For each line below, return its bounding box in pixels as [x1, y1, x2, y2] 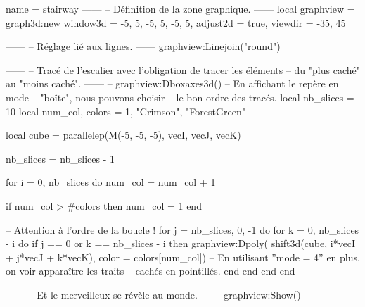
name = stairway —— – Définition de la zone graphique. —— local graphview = [6, 1, 355, 15]
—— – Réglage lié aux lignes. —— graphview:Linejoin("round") [6, 39, 281, 54]
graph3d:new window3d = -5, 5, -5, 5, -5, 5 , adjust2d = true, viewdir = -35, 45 [6, 15, 346, 30]
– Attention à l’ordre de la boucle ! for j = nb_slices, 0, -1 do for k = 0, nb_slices [6, 222, 359, 237]
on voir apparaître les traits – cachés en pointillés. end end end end [6, 263, 295, 278]
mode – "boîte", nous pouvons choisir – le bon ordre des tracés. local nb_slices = [6, 89, 354, 104]
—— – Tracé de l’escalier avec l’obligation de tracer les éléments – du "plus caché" [6, 62, 360, 77]
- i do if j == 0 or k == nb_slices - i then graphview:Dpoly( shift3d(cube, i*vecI [6, 236, 356, 251]
